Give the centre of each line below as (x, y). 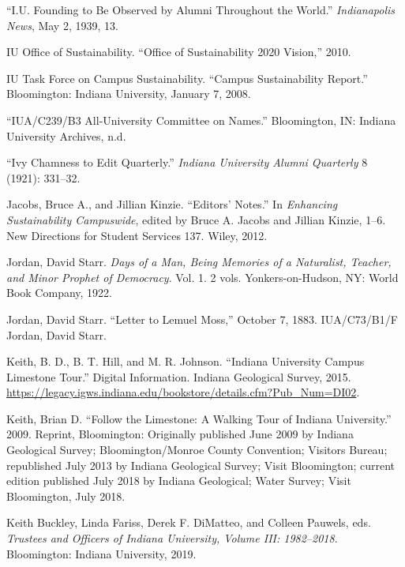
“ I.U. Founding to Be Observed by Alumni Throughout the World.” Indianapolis (201, 9)
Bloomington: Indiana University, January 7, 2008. (129, 94)
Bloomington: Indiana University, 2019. (101, 553)
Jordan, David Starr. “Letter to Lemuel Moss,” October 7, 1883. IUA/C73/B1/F (202, 319)
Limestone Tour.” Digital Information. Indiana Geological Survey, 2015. (179, 376)
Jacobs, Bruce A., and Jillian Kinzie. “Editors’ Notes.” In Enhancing (172, 204)
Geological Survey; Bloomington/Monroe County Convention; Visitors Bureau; (197, 450)
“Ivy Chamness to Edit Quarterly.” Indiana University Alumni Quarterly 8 (187, 162)
